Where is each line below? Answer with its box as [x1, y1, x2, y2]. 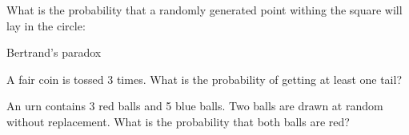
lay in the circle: [6, 17, 86, 34]
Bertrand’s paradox [6, 44, 102, 61]
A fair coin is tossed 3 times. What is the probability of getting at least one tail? [6, 70, 403, 87]
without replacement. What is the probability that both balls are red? [6, 113, 350, 129]
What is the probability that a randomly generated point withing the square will [6, 2, 403, 18]
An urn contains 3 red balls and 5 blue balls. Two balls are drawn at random [6, 97, 383, 114]
